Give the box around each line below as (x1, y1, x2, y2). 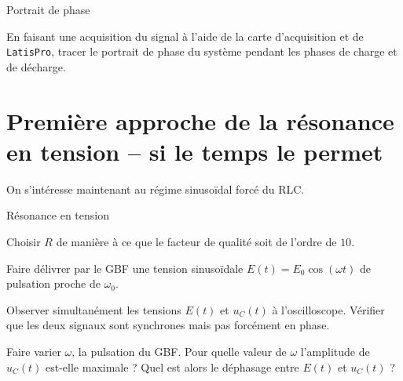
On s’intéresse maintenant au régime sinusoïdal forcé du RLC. (6, 180, 305, 197)
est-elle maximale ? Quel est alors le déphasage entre (46, 358, 299, 375)
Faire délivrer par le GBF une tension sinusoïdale (6, 259, 244, 276)
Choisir (6, 233, 41, 249)
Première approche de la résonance (6, 104, 394, 136)
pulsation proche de (6, 275, 101, 292)
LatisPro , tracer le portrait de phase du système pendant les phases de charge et (6, 43, 398, 60)
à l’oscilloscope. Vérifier (272, 301, 385, 317)
